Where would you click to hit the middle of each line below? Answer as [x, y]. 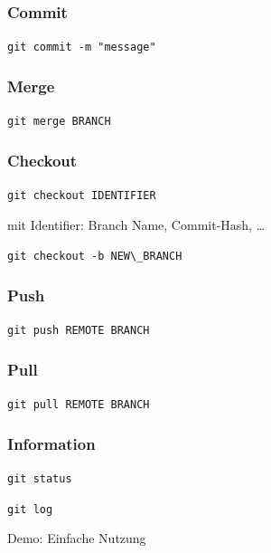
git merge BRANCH [59, 122]
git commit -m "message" [82, 48]
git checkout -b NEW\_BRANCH [95, 257]
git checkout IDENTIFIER [82, 195]
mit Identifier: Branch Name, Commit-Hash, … [136, 224]
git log [30, 509]
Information [51, 443]
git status [40, 478]
